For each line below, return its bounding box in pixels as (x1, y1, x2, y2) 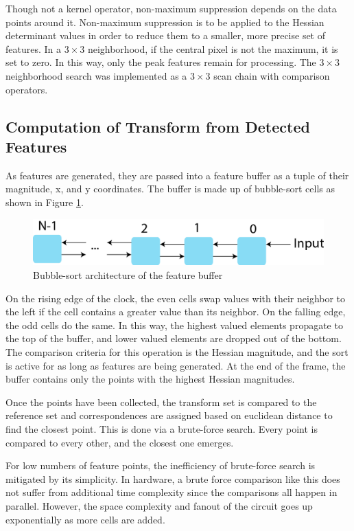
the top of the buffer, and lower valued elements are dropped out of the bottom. (5, 331, 342, 346)
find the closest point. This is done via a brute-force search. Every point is (5, 421, 318, 436)
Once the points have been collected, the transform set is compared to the (5, 394, 317, 409)
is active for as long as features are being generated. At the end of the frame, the (5, 358, 346, 372)
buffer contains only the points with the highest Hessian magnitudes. (5, 372, 295, 386)
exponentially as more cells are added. (5, 512, 165, 526)
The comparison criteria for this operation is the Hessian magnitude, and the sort (5, 345, 349, 359)
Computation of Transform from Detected (5, 115, 310, 137)
